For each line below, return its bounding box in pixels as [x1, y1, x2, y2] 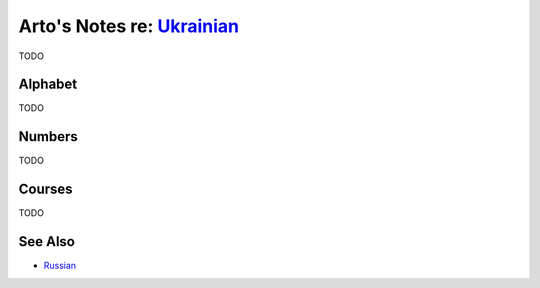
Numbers [18, 128, 79, 145]
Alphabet [18, 76, 78, 93]
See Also [18, 233, 75, 250]
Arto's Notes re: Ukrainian [18, 15, 240, 37]
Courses [18, 181, 74, 198]
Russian [43, 260, 77, 272]
